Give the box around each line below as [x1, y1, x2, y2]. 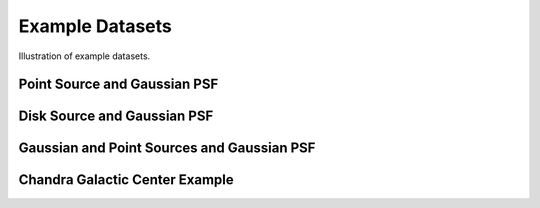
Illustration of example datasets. [18, 50, 151, 62]
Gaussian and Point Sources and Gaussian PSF [18, 140, 316, 157]
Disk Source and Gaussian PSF [18, 108, 214, 125]
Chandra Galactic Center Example [18, 171, 234, 189]
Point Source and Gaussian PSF [18, 76, 219, 93]
